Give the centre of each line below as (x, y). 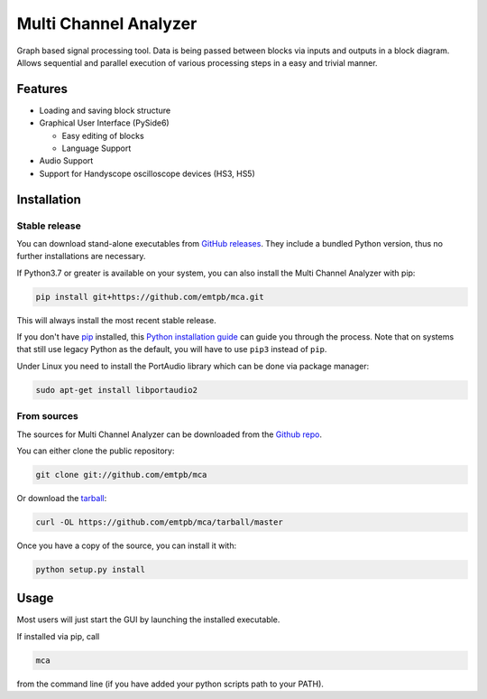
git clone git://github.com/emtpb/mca (121, 475)
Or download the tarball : (62, 498)
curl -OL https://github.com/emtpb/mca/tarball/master (159, 522)
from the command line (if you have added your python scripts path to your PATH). (170, 684)
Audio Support (66, 161)
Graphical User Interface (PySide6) (105, 123)
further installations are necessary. (81, 256)
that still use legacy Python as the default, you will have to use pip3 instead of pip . (172, 349)
